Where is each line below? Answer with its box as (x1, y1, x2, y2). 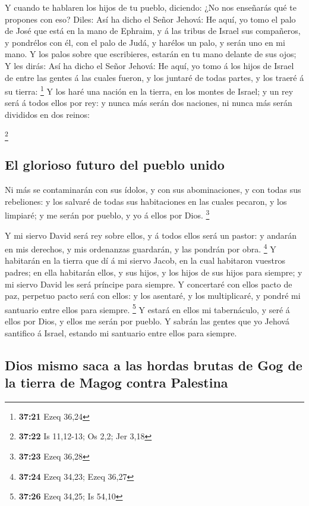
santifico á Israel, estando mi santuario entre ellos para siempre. (5, 326, 237, 339)
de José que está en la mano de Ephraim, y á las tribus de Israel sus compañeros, (5, 24, 301, 37)
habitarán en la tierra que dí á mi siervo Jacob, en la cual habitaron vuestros (5, 254, 286, 267)
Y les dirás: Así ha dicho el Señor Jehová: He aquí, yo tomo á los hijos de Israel (5, 59, 294, 71)
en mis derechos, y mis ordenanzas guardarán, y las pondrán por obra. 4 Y (5, 241, 276, 255)
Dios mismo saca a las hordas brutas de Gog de (5, 355, 302, 374)
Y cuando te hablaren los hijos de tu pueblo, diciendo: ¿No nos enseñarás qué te (5, 1, 297, 13)
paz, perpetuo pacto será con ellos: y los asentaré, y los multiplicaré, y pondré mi (5, 289, 301, 302)
